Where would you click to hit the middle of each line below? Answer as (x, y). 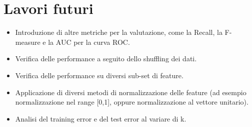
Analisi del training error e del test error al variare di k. (101, 118)
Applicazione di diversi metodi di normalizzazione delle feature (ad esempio (131, 92)
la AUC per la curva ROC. (89, 42)
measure (28, 42)
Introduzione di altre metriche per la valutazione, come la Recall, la (119, 32)
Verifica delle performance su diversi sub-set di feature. (99, 75)
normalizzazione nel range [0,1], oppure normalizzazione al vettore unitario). (132, 102)
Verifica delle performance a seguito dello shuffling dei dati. (106, 59)
